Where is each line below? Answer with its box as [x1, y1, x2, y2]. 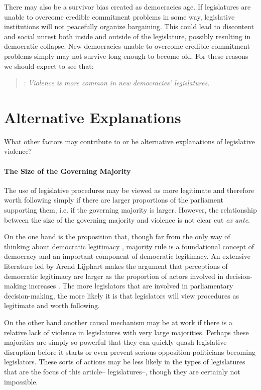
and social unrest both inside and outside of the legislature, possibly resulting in [4, 31, 251, 41]
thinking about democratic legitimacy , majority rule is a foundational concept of [4, 241, 254, 251]
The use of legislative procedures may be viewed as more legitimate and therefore [4, 184, 254, 195]
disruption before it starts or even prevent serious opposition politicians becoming [4, 346, 255, 357]
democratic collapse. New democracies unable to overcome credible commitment [4, 41, 250, 51]
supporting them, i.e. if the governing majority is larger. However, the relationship [4, 205, 257, 215]
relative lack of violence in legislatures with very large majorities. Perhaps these [4, 327, 249, 337]
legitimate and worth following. [4, 300, 100, 311]
